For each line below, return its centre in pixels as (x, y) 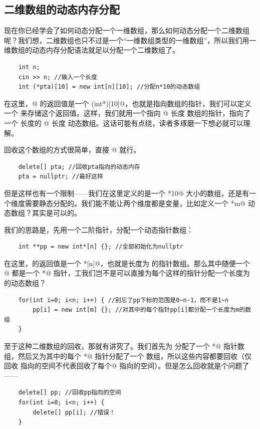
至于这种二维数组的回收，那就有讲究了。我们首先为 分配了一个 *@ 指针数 (124, 346)
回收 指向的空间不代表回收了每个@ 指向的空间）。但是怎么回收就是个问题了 (127, 366)
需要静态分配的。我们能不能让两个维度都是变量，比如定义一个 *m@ (135, 203)
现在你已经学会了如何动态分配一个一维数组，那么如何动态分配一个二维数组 (127, 30)
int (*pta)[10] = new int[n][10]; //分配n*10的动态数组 (109, 87)
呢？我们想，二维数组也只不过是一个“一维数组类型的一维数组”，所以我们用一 (130, 40)
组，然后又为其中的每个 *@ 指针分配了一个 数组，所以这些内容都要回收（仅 (128, 356)
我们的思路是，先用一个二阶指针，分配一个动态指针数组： (99, 229)
